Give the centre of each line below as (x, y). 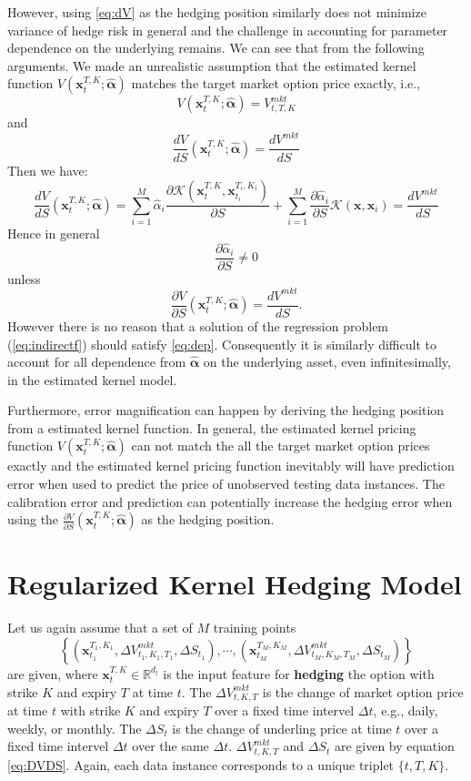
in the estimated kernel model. (92, 379)
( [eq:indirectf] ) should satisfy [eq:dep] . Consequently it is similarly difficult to (222, 344)
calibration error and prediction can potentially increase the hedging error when (230, 501)
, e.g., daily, (406, 710)
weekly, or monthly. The (75, 728)
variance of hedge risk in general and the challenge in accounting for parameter (228, 30)
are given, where (53, 673)
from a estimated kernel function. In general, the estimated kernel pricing (212, 427)
